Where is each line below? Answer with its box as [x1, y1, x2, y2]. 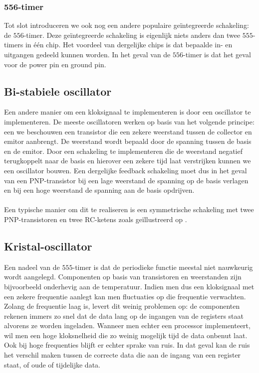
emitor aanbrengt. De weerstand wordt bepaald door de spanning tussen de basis [4, 136, 252, 146]
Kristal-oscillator [4, 238, 92, 253]
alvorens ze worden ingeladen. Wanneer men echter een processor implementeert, [4, 320, 251, 331]
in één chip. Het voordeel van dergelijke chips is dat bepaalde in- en [25, 39, 233, 50]
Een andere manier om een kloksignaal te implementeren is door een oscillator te [4, 107, 251, 117]
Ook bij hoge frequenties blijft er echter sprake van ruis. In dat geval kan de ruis [4, 340, 250, 350]
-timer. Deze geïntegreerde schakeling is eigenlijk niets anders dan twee [23, 29, 241, 40]
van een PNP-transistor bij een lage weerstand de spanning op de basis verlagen [4, 175, 249, 185]
